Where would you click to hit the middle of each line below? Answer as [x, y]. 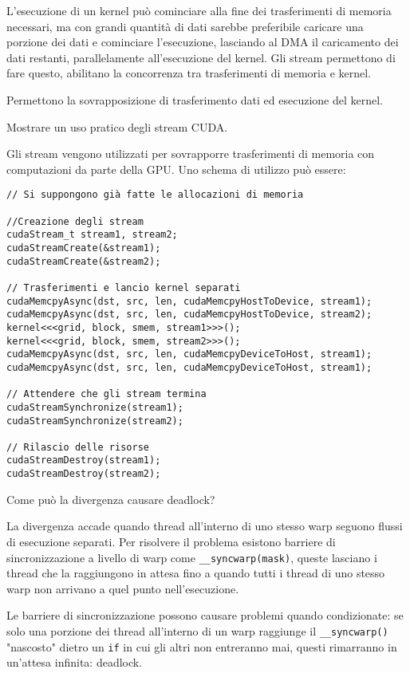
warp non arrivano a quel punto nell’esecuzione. [123, 588]
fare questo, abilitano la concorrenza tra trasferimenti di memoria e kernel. [189, 73]
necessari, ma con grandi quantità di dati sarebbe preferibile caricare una [185, 26]
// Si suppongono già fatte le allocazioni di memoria [155, 195]
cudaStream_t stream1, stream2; [92, 235]
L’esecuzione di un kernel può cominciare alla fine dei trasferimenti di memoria [199, 10]
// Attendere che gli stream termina [106, 394]
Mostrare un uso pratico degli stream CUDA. [117, 126]
